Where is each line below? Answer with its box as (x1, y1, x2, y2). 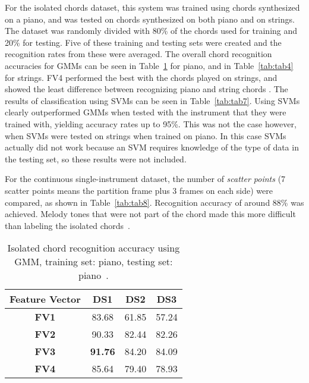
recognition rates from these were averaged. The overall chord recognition (5, 48, 272, 60)
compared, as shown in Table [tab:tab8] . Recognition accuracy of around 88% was (5, 196, 304, 208)
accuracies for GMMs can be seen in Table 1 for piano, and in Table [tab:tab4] (5, 59, 294, 71)
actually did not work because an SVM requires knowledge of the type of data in (5, 141, 299, 153)
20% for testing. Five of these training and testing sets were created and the (5, 36, 282, 48)
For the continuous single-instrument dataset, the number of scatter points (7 (5, 172, 286, 185)
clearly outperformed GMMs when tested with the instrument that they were (5, 106, 286, 118)
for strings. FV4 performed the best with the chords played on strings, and (5, 71, 278, 83)
